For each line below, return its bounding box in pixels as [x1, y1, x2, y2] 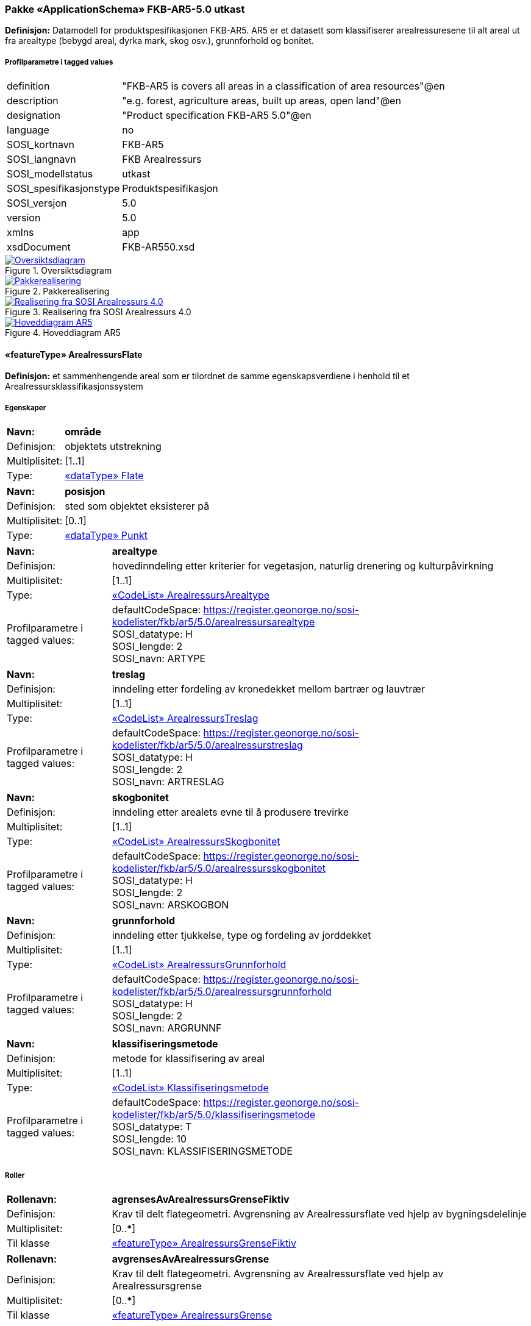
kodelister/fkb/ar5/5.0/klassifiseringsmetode [112, 1108, 316, 1121]
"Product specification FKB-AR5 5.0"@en [122, 109, 312, 122]
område [65, 426, 101, 438]
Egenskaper [5, 403, 46, 412]
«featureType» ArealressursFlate [5, 349, 143, 360]
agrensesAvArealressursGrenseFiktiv [112, 1192, 290, 1205]
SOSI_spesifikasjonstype [7, 182, 120, 195]
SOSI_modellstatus [7, 168, 93, 180]
